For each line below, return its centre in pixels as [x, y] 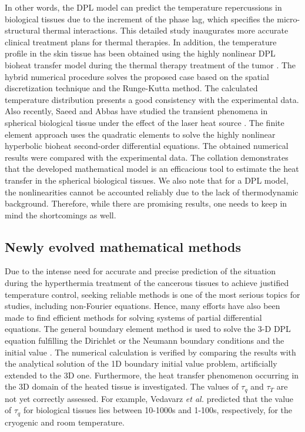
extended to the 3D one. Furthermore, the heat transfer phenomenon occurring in [152, 375]
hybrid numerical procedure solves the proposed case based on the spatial [137, 76]
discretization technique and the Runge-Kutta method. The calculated [131, 88]
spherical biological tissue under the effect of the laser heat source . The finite [145, 122]
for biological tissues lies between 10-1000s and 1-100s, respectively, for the [158, 410]
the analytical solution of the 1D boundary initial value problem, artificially [141, 363]
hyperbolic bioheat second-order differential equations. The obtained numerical [147, 146]
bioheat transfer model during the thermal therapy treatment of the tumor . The [150, 64]
